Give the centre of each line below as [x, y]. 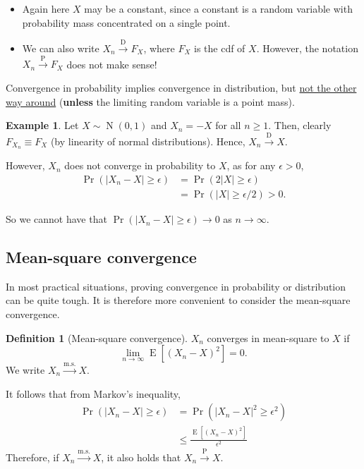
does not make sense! [112, 64]
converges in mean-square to [268, 337]
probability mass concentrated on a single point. [126, 22]
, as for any [251, 165]
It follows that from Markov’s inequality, [93, 393]
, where [159, 48]
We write [25, 370]
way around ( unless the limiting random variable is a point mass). [150, 101]
